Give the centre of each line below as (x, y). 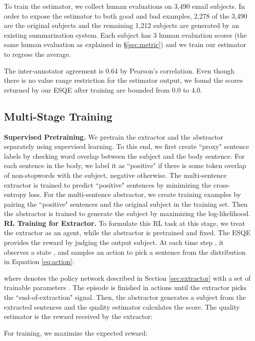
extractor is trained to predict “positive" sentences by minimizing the (108, 184)
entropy (15, 194)
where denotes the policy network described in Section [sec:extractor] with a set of (127, 278)
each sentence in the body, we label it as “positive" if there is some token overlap (125, 165)
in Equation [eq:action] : (39, 261)
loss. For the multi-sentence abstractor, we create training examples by (135, 194)
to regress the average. (37, 54)
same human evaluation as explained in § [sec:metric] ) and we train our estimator (125, 44)
